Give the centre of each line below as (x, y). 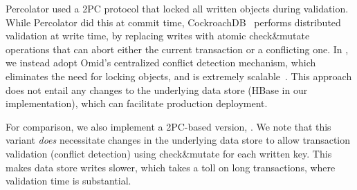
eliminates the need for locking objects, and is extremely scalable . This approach (179, 76)
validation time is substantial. (68, 181)
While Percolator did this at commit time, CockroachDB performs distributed (173, 22)
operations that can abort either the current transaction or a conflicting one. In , (177, 49)
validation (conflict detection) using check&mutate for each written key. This (169, 153)
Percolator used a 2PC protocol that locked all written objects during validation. (177, 8)
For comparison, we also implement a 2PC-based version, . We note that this (168, 126)
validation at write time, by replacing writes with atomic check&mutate (158, 36)
